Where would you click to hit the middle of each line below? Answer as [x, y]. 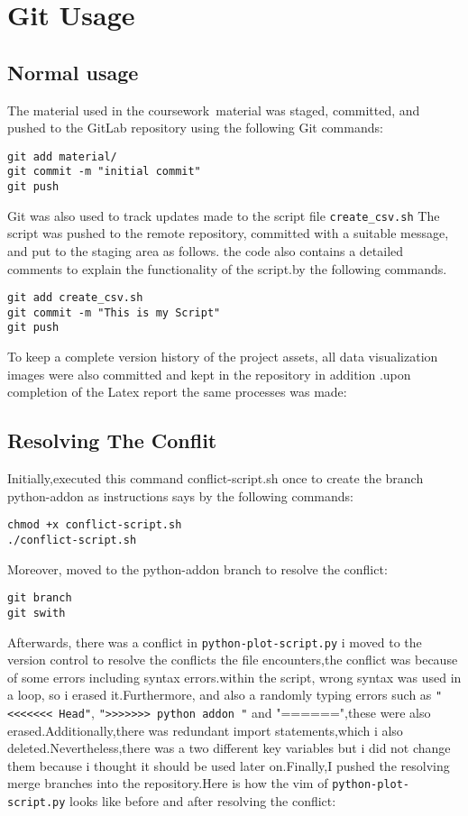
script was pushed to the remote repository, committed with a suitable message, [228, 233]
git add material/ [62, 156]
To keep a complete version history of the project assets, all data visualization [223, 357]
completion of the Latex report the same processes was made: [177, 392]
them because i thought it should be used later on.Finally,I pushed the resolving [229, 765]
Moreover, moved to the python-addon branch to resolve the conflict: [197, 568]
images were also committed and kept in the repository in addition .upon [209, 374]
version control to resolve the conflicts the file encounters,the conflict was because [233, 660]
